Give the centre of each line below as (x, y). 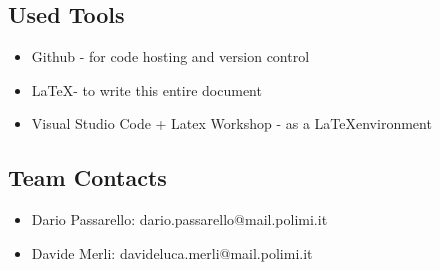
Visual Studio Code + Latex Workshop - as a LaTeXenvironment (231, 123)
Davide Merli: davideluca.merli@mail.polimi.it (172, 252)
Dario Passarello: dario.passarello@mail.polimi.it (179, 219)
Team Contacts (87, 177)
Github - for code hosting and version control (170, 56)
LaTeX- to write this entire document (146, 89)
